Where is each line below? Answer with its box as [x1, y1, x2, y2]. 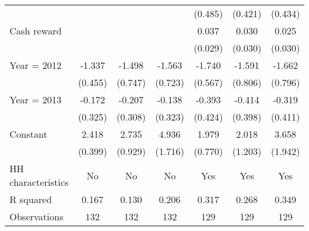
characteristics [10, 175, 69, 189]
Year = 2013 [10, 93, 62, 106]
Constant [10, 127, 48, 141]
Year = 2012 [10, 58, 62, 72]
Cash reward [10, 24, 62, 37]
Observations [10, 210, 64, 223]
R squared [10, 192, 52, 206]
